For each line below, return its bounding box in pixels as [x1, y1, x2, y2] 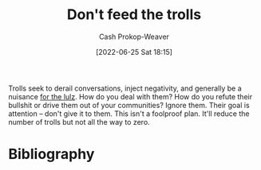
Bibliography [8, 145, 95, 164]
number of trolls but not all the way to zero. [8, 117, 150, 126]
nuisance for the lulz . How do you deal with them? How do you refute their [8, 91, 253, 101]
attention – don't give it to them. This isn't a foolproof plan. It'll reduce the [8, 109, 250, 118]
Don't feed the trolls [66, 6, 202, 24]
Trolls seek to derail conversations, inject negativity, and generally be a [8, 83, 242, 93]
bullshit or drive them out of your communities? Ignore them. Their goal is [8, 100, 250, 110]
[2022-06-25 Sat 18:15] [95, 47, 173, 56]
